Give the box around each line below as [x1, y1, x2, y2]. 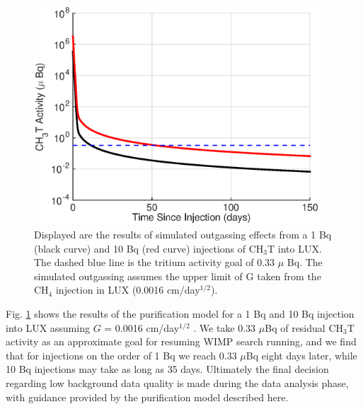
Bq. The [287, 255, 323, 270]
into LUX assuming [6, 320, 90, 335]
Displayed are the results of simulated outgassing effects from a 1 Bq [34, 227, 332, 242]
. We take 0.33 [193, 320, 256, 335]
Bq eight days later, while [246, 347, 357, 362]
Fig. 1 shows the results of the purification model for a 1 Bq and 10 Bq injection [6, 306, 355, 321]
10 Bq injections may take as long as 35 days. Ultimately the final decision [6, 362, 329, 376]
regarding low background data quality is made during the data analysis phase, [6, 376, 349, 390]
